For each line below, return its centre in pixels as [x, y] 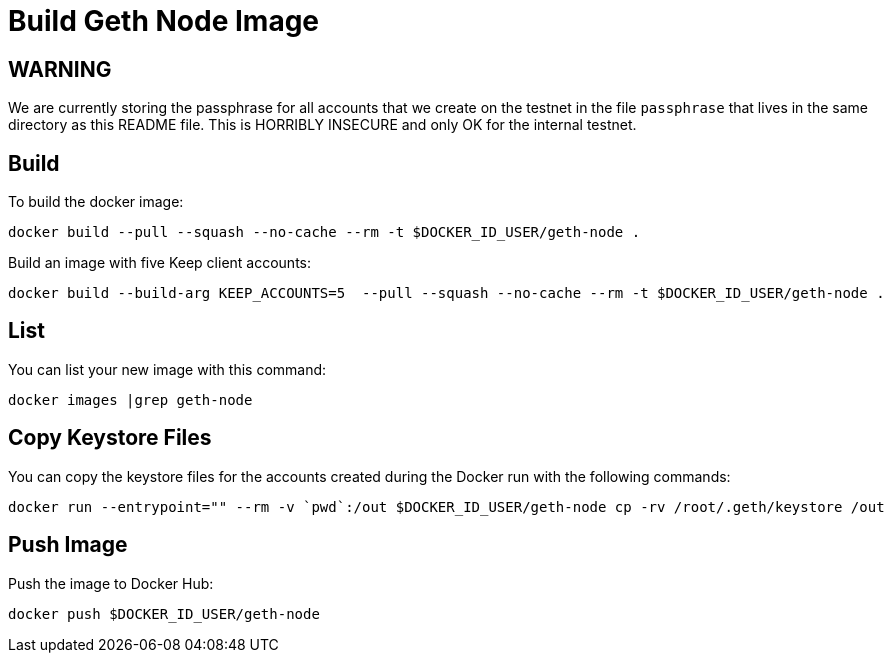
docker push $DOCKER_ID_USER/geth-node [164, 613]
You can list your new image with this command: [167, 369]
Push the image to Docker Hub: [111, 583]
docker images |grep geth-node [130, 399]
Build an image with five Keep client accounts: [159, 263]
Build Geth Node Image [164, 21]
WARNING [60, 69]
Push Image [68, 545]
